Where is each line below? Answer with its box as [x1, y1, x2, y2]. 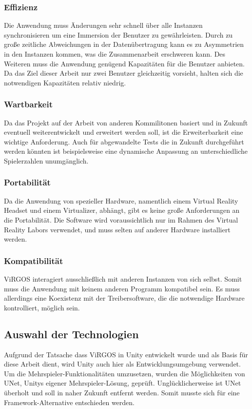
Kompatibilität [4, 254, 63, 266]
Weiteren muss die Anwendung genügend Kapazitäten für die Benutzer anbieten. [4, 58, 245, 68]
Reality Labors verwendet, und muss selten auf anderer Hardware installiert [4, 224, 231, 234]
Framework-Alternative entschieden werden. [4, 397, 135, 407]
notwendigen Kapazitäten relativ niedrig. [4, 77, 126, 87]
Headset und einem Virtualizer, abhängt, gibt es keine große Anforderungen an [4, 205, 240, 215]
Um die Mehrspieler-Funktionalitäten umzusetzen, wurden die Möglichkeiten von [4, 368, 245, 378]
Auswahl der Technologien [4, 326, 139, 341]
